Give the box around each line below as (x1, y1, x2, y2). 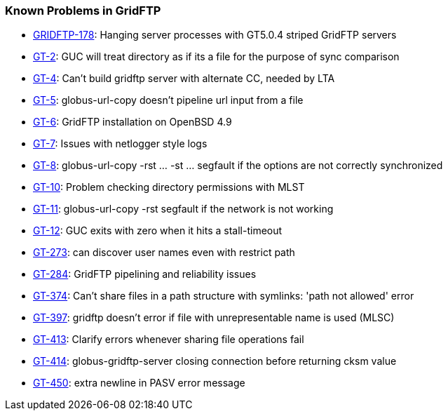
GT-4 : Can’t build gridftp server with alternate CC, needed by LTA (33, 72, 335, 85)
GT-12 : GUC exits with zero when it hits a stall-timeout (33, 224, 283, 237)
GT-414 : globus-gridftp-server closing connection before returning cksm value (33, 355, 397, 368)
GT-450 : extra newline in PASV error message (33, 377, 245, 389)
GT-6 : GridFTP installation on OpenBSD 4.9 (33, 116, 232, 128)
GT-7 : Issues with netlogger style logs (33, 137, 208, 150)
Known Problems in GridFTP (5, 4, 161, 18)
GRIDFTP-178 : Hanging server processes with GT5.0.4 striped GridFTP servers (33, 29, 397, 41)
